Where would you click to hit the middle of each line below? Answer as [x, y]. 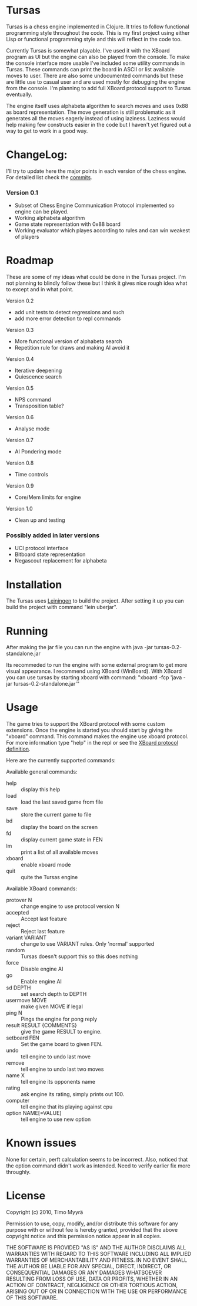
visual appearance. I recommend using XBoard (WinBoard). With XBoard [94, 671]
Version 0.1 [22, 192]
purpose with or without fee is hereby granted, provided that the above [92, 1230]
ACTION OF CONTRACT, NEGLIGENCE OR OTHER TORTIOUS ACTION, [92, 1285]
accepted [18, 913]
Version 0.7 [20, 440]
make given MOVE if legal [52, 1006]
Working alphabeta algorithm [50, 218]
